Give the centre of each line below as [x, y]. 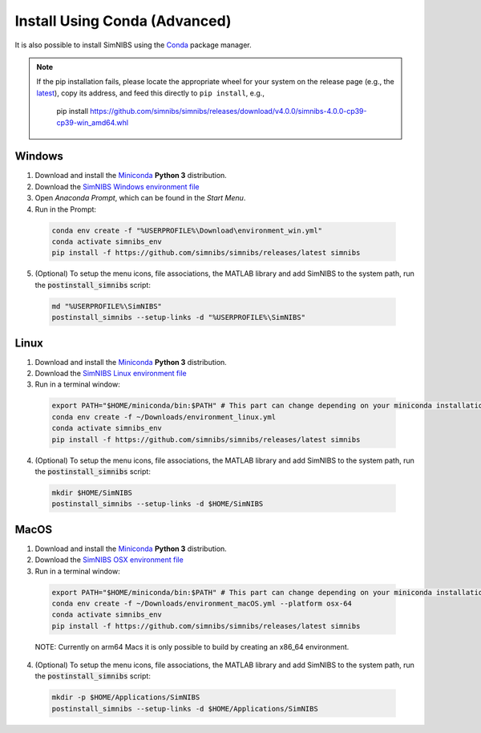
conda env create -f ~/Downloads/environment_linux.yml [164, 417]
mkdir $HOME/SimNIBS [92, 492]
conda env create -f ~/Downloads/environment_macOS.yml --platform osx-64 [202, 603]
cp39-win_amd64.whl [92, 122]
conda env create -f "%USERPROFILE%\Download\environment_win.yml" [187, 230]
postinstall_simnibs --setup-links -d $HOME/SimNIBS [158, 504]
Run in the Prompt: [65, 209]
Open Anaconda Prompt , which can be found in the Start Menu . [140, 198]
